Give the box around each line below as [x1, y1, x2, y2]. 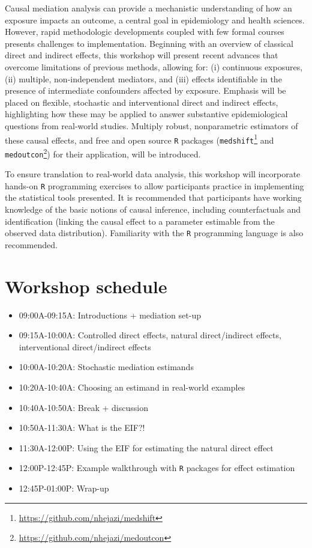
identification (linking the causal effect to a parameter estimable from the [5, 215, 275, 227]
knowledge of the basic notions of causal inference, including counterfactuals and [5, 203, 301, 215]
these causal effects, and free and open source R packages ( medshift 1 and [5, 132, 274, 146]
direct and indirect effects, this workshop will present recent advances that [5, 49, 278, 61]
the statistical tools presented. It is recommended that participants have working [5, 191, 302, 204]
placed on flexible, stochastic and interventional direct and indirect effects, [5, 96, 278, 108]
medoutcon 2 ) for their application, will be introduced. [5, 145, 201, 160]
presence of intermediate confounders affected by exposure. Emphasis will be [5, 84, 286, 97]
